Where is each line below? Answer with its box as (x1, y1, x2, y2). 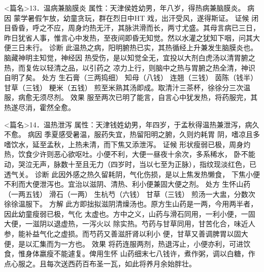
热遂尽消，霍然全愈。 (4, 101, 75, 112)
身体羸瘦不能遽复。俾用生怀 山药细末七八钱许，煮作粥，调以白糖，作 (25, 248, 255, 259)
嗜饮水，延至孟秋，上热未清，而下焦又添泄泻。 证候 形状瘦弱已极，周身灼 (4, 139, 251, 149)
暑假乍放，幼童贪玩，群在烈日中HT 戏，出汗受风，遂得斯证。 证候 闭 (27, 12, 259, 23)
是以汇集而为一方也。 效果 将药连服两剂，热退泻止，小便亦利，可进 (18, 238, 244, 249)
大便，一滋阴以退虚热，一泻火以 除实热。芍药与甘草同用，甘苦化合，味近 (4, 218, 248, 229)
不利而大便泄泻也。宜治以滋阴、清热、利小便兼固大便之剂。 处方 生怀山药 (4, 179, 251, 189)
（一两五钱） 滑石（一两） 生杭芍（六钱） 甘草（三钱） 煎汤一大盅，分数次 (4, 188, 255, 199)
